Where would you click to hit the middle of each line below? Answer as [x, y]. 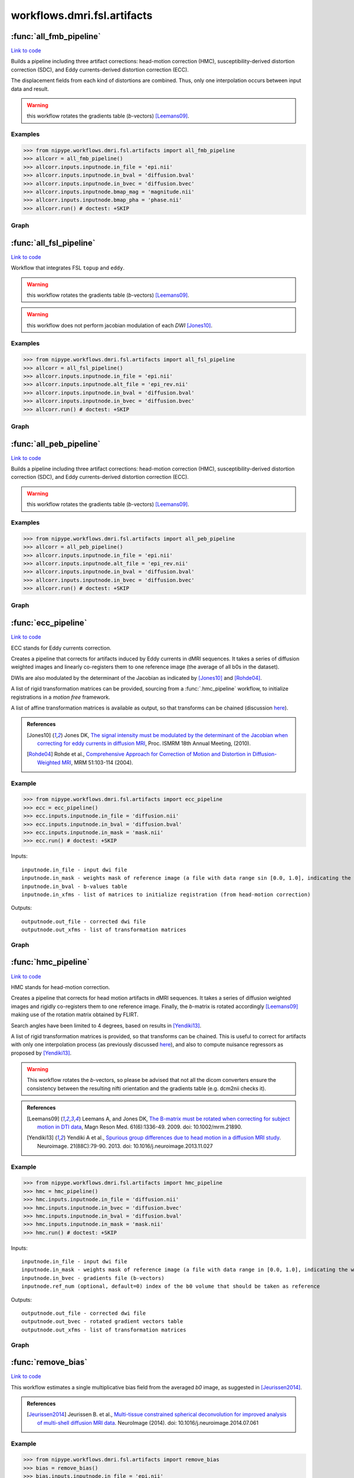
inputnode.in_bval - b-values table [74, 886]
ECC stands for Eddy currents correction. [61, 648]
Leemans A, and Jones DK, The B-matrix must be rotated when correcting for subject [186, 1119]
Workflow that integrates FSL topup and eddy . [68, 268]
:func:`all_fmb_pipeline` [56, 36]
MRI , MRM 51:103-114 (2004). [97, 762]
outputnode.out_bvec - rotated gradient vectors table [102, 1322]
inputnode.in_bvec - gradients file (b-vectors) [93, 1278]
